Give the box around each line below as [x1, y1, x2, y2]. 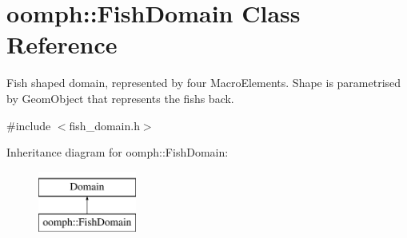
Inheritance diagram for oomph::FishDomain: [6, 144, 229, 161]
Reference [6, 28, 118, 61]
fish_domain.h [69, 117, 140, 133]
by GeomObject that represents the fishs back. [6, 89, 234, 106]
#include [6, 117, 51, 133]
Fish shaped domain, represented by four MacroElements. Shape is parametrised [6, 74, 401, 91]
